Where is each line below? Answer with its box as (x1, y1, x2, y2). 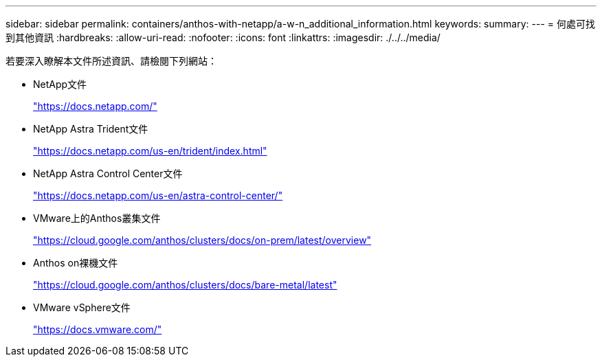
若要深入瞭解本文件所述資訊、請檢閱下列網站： (5, 55, 217, 67)
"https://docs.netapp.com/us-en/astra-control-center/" (33, 190, 283, 201)
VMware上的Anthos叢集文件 (33, 212, 161, 224)
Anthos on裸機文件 (33, 257, 118, 269)
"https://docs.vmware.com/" (33, 324, 162, 335)
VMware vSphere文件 (33, 302, 131, 313)
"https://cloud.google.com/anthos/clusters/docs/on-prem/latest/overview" (33, 234, 372, 246)
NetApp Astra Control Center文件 (33, 168, 183, 179)
